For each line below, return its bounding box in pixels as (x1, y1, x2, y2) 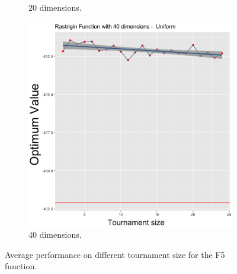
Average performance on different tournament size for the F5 (5, 248, 225, 260)
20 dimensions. (28, 1, 82, 13)
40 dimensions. (28, 228, 82, 241)
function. (5, 260, 37, 272)
